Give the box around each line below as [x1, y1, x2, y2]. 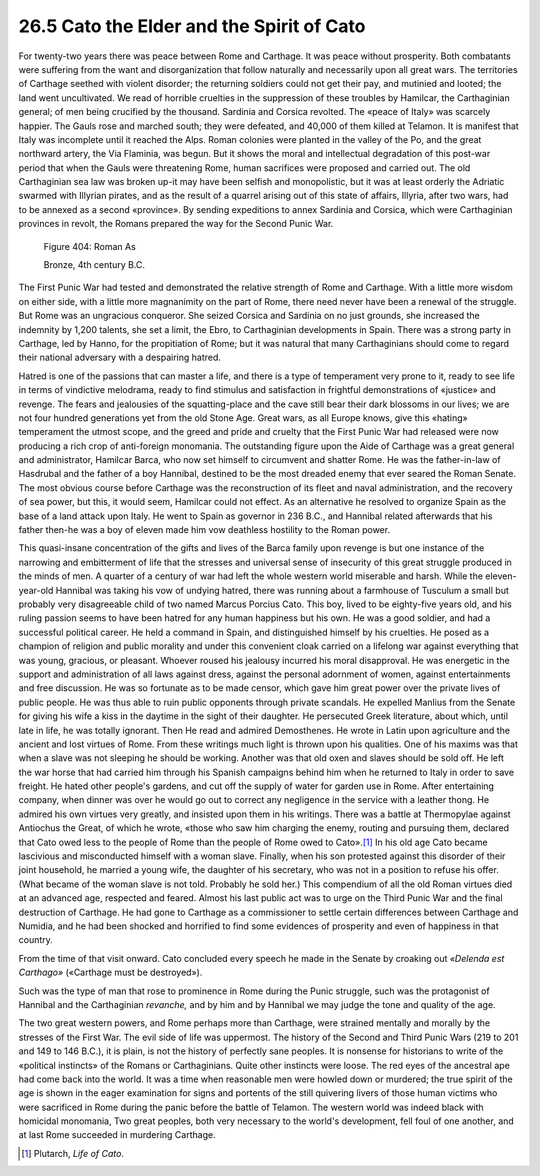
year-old [18, 584, 54, 596]
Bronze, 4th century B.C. [43, 259, 145, 271]
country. [18, 934, 54, 946]
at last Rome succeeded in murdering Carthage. [18, 1129, 216, 1141]
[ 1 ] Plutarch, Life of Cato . [21, 1147, 125, 1159]
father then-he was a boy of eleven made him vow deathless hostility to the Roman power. [18, 524, 390, 536]
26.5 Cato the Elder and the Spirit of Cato [18, 15, 366, 37]
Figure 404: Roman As [43, 240, 137, 252]
